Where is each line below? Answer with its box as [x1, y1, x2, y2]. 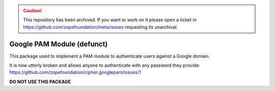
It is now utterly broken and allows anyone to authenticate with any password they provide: [9, 62, 201, 68]
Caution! [23, 8, 42, 14]
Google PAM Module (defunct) [9, 39, 108, 48]
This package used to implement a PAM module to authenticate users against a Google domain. [9, 53, 210, 59]
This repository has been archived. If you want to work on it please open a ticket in [23, 17, 197, 23]
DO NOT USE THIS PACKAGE [9, 78, 71, 84]
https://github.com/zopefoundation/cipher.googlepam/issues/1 [9, 69, 141, 75]
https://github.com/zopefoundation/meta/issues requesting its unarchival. [23, 24, 178, 30]
